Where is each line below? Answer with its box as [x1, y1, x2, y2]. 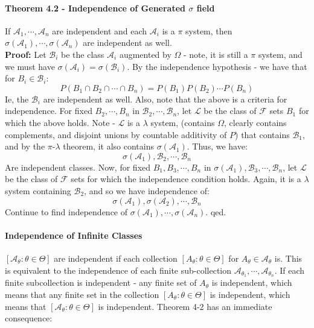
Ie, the [5, 92, 29, 105]
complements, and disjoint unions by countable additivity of [5, 128, 227, 140]
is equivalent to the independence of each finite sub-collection [5, 263, 232, 276]
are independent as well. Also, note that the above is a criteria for [43, 92, 287, 105]
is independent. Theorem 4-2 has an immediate [98, 300, 272, 312]
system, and [258, 48, 303, 60]
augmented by [119, 48, 171, 60]
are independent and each [52, 24, 147, 37]
